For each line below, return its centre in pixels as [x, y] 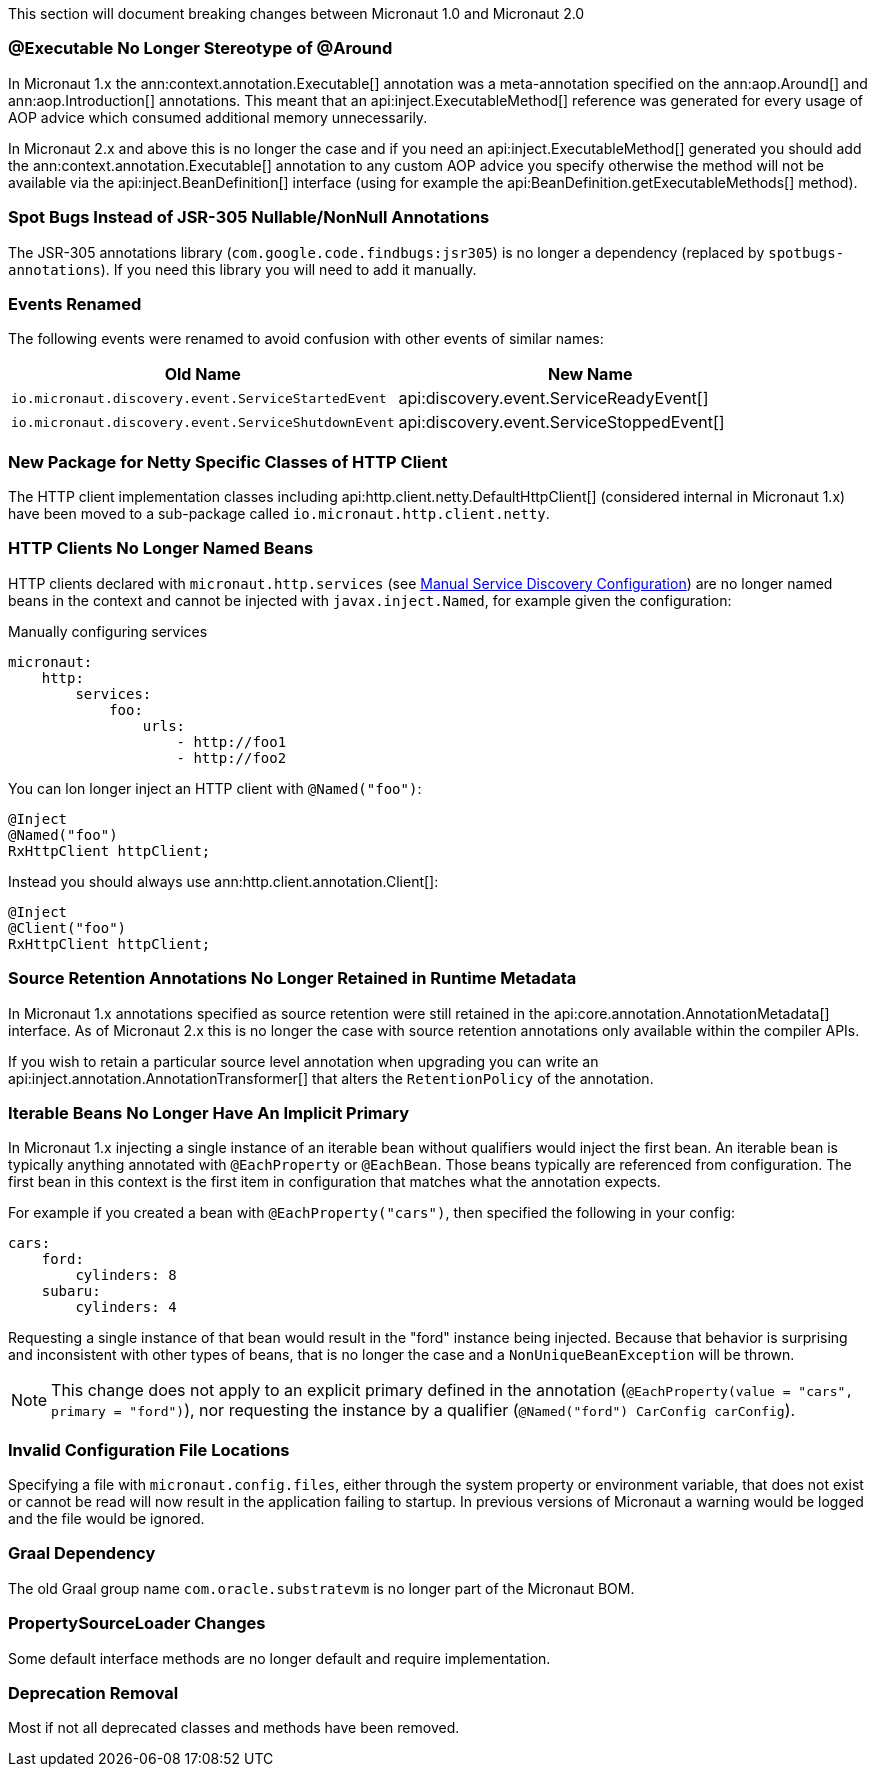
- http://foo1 [231, 741]
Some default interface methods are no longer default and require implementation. [279, 1658]
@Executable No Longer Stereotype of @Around [200, 48]
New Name [590, 374]
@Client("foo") [67, 927]
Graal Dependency [82, 1553]
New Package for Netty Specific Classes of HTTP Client [228, 461]
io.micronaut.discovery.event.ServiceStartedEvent [199, 398]
